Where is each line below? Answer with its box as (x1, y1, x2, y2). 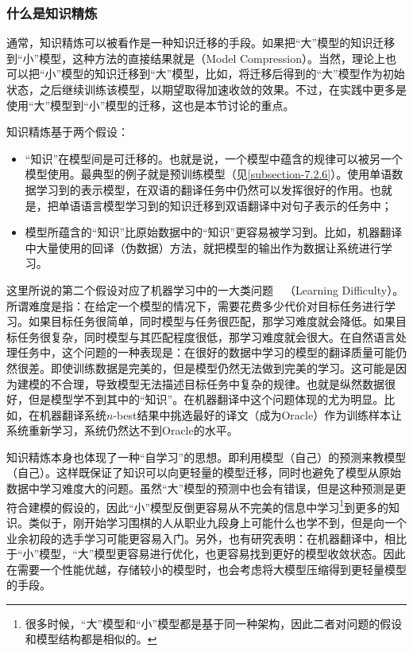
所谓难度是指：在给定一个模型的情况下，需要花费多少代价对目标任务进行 (6, 297, 384, 314)
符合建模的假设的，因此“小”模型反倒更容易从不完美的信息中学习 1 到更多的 (6, 496, 389, 515)
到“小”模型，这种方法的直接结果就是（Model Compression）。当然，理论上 (6, 49, 385, 66)
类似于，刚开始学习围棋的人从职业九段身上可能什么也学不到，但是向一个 (28, 513, 407, 530)
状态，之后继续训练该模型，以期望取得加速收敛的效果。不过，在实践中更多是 (6, 81, 407, 97)
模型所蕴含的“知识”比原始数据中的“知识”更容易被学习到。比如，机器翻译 (25, 224, 403, 240)
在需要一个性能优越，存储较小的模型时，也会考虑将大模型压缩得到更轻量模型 (6, 560, 407, 577)
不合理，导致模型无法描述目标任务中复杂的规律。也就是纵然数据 (50, 375, 384, 392)
